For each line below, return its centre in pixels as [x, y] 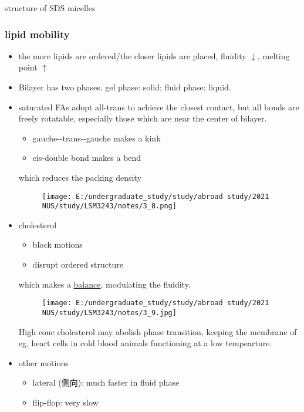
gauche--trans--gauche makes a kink [97, 138]
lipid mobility [37, 34]
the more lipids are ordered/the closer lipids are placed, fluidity [132, 55]
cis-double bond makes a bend [87, 158]
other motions [43, 362]
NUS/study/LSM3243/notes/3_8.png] [109, 206]
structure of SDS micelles [50, 8]
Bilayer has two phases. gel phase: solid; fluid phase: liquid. [125, 87]
